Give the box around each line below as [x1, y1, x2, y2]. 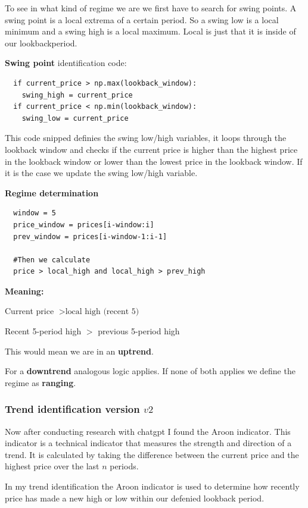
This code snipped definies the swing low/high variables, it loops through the [5, 131, 287, 144]
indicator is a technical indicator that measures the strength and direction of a [5, 437, 292, 449]
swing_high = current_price [21, 90, 133, 99]
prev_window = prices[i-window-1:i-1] [13, 232, 167, 241]
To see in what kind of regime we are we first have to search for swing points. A [5, 2, 297, 14]
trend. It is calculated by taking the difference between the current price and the [5, 448, 299, 460]
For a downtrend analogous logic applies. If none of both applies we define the [5, 365, 295, 377]
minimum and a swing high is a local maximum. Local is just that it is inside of [5, 25, 296, 37]
